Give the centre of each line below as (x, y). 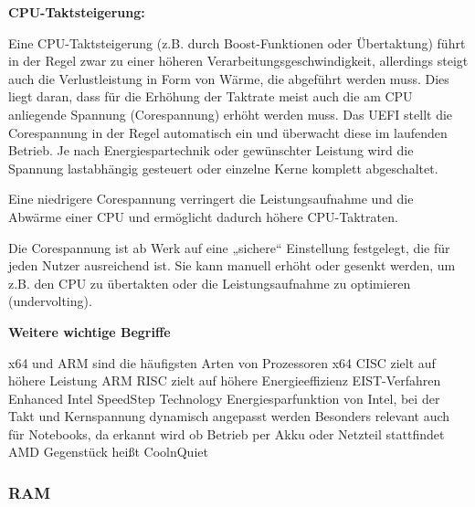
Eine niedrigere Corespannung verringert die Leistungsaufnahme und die (211, 199)
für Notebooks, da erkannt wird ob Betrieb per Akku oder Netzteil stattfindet (227, 433)
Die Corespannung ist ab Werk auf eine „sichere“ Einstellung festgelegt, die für (229, 247)
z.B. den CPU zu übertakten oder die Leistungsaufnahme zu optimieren (210, 283)
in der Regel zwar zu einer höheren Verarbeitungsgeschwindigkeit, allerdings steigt (238, 61)
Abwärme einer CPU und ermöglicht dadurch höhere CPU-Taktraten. (203, 216)
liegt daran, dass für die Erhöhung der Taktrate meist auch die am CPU (211, 96)
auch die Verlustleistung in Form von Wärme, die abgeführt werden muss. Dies (229, 78)
